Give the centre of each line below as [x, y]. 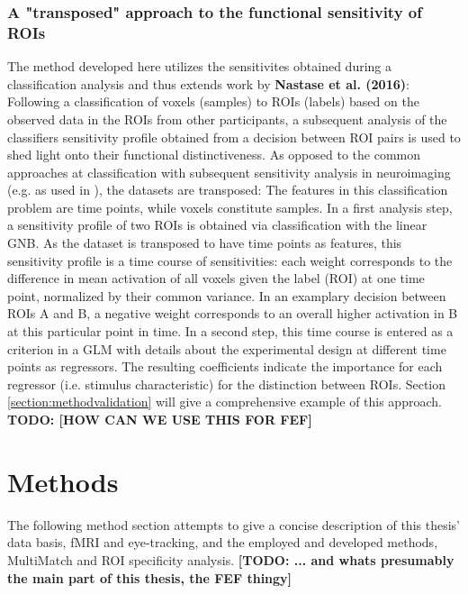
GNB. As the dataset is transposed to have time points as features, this [205, 243]
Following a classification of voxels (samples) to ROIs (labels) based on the [213, 101]
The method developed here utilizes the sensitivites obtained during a [199, 66]
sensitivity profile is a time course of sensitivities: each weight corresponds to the [230, 260]
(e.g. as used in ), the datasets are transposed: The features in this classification [228, 190]
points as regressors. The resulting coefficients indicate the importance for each [225, 366]
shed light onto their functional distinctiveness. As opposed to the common [214, 155]
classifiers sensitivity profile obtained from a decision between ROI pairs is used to [234, 137]
